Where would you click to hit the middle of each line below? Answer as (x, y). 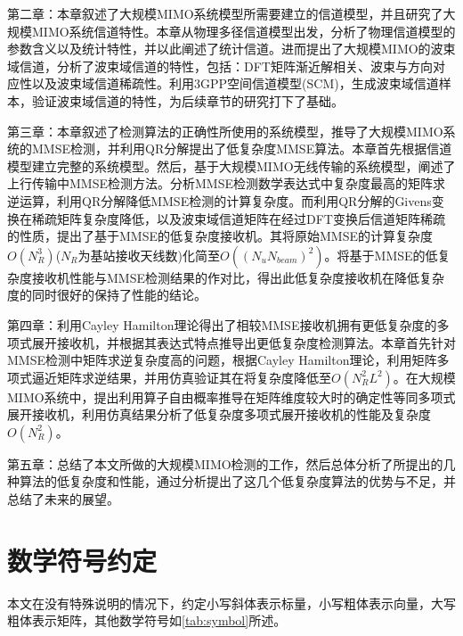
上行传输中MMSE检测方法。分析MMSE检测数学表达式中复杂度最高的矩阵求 (226, 183)
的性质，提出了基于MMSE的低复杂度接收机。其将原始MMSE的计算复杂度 (220, 236)
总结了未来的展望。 (63, 499)
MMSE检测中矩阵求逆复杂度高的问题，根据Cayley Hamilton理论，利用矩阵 (222, 360)
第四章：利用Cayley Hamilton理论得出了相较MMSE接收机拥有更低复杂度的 (222, 324)
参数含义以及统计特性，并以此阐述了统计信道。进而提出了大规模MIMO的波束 (231, 49)
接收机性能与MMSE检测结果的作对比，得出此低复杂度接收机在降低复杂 (238, 277)
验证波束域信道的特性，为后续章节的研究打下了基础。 (187, 100)
